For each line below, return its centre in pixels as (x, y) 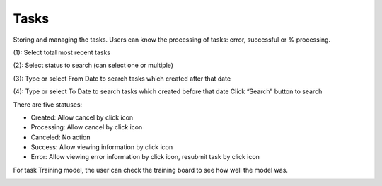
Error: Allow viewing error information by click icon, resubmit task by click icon (145, 157)
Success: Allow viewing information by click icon (102, 147)
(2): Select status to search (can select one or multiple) (93, 65)
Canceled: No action (60, 137)
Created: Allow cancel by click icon (82, 117)
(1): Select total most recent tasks (62, 52)
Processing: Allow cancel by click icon (87, 127)
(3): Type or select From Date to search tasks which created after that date (122, 79)
